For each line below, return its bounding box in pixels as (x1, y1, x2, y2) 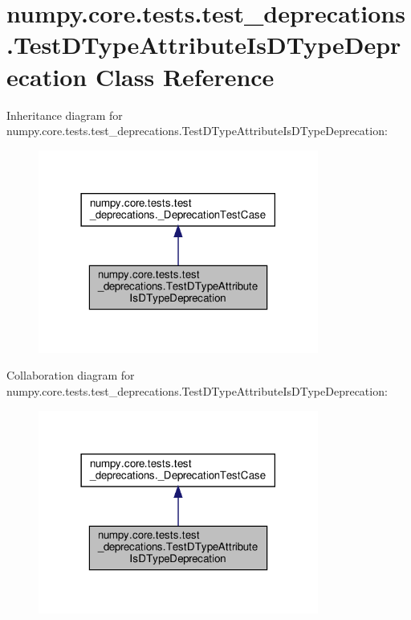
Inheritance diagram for (6, 106, 123, 123)
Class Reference (95, 60, 275, 92)
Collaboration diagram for (6, 367, 135, 384)
